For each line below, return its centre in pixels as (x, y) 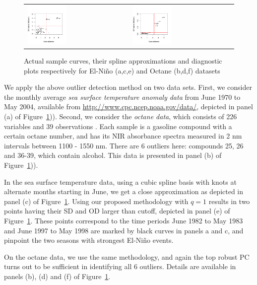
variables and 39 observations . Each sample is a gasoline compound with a (118, 126)
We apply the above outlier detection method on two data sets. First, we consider (128, 87)
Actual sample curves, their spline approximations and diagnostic (123, 61)
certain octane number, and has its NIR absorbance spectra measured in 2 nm (123, 136)
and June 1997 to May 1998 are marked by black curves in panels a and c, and (124, 230)
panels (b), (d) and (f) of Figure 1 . (57, 276)
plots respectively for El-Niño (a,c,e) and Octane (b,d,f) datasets (122, 70)
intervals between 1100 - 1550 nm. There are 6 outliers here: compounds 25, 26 (124, 145)
